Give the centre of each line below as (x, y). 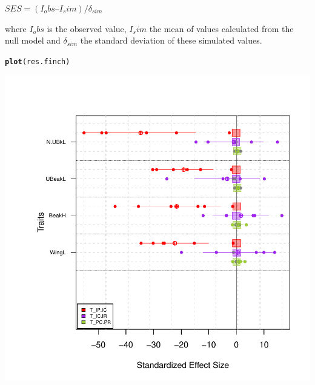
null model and (33, 40)
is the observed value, (87, 28)
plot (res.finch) (38, 61)
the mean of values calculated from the (221, 28)
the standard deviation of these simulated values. (171, 40)
